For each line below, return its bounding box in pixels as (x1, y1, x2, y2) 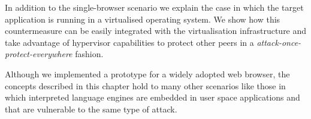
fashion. (75, 48, 104, 60)
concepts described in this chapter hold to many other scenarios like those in (5, 79, 286, 92)
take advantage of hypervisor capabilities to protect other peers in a (5, 36, 254, 48)
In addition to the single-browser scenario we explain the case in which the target (5, 1, 304, 13)
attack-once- (256, 36, 301, 48)
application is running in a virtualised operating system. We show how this (5, 12, 280, 25)
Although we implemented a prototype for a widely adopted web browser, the (5, 67, 290, 80)
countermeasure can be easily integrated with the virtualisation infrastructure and (5, 24, 307, 37)
